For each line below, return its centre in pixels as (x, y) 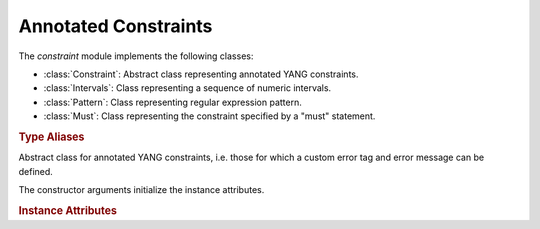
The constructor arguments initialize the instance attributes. (141, 189)
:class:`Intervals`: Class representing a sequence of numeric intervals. (187, 88)
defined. (36, 171)
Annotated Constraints (115, 26)
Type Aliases (51, 137)
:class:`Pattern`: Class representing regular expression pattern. (172, 102)
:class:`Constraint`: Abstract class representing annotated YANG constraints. (201, 74)
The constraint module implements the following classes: (136, 56)
